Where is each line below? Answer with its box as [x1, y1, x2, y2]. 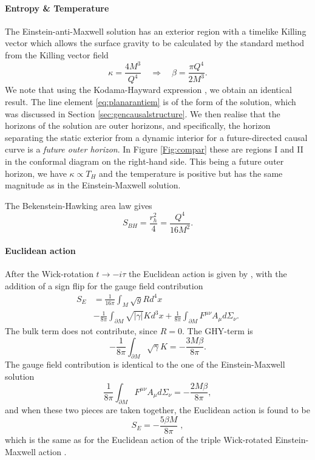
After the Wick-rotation [5, 267, 93, 280]
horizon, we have [5, 166, 67, 179]
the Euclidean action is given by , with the [128, 267, 287, 280]
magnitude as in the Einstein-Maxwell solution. [5, 179, 181, 191]
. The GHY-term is [182, 324, 253, 337]
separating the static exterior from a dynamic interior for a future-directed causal [5, 131, 308, 143]
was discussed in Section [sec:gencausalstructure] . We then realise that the [5, 107, 280, 120]
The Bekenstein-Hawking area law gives [5, 199, 152, 211]
